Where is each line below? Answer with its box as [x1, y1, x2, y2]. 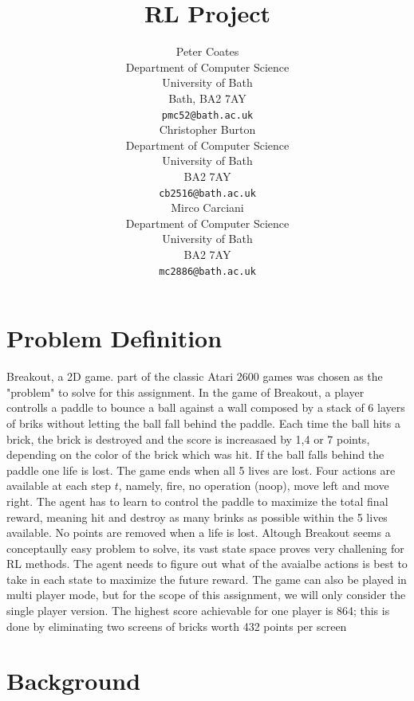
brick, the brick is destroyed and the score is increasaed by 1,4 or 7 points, [6, 430, 370, 447]
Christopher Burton [159, 121, 256, 138]
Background [6, 664, 141, 697]
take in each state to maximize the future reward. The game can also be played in [6, 570, 407, 587]
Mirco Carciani [171, 199, 244, 216]
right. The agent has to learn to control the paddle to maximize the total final [6, 492, 388, 509]
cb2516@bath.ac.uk [159, 187, 256, 199]
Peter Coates [175, 43, 239, 60]
